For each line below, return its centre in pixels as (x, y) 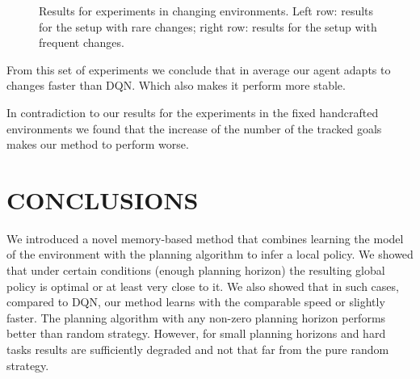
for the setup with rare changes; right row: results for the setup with (208, 26)
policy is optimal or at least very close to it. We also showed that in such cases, (203, 286)
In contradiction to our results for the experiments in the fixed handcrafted (193, 112)
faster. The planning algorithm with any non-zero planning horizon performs (196, 317)
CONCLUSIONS (103, 199)
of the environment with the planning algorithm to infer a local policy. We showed (210, 254)
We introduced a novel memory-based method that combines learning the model (205, 238)
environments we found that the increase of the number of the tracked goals (194, 128)
